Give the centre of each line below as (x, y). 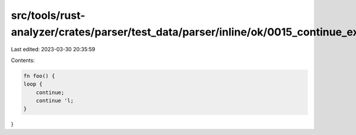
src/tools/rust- (48, 15)
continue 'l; (55, 101)
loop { (33, 84)
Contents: (23, 60)
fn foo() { (39, 76)
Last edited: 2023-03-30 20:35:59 (53, 50)
